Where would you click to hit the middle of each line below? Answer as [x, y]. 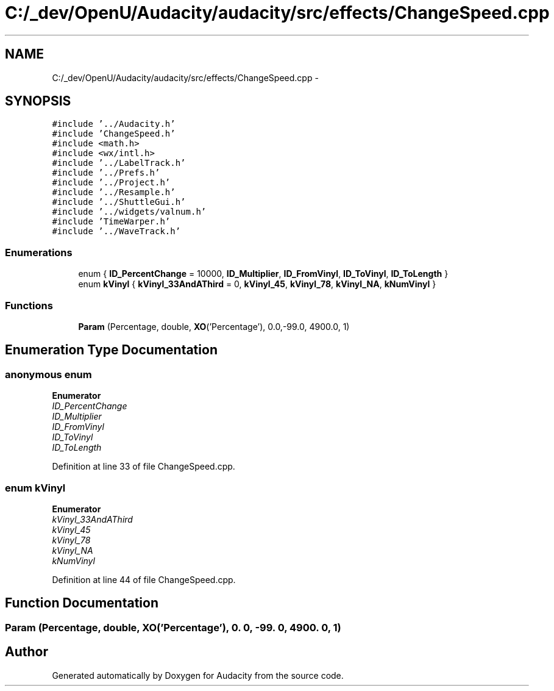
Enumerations [39, 252]
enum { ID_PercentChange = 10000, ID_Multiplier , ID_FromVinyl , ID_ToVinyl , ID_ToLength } [263, 274]
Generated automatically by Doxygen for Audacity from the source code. [198, 675]
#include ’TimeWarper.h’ [111, 222]
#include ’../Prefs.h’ [106, 173]
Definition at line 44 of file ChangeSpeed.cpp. [144, 579]
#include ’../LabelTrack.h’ [119, 163]
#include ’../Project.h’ [111, 183]
